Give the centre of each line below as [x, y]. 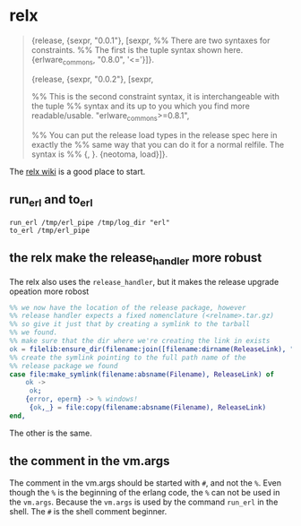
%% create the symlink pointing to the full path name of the [128, 358]
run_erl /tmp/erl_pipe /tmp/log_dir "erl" [90, 222]
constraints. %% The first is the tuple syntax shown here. [137, 49]
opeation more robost [49, 291]
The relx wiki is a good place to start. [77, 171]
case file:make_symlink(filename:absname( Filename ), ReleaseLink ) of [142, 374]
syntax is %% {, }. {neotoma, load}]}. [99, 154]
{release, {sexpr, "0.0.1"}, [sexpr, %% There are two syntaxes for [150, 40]
